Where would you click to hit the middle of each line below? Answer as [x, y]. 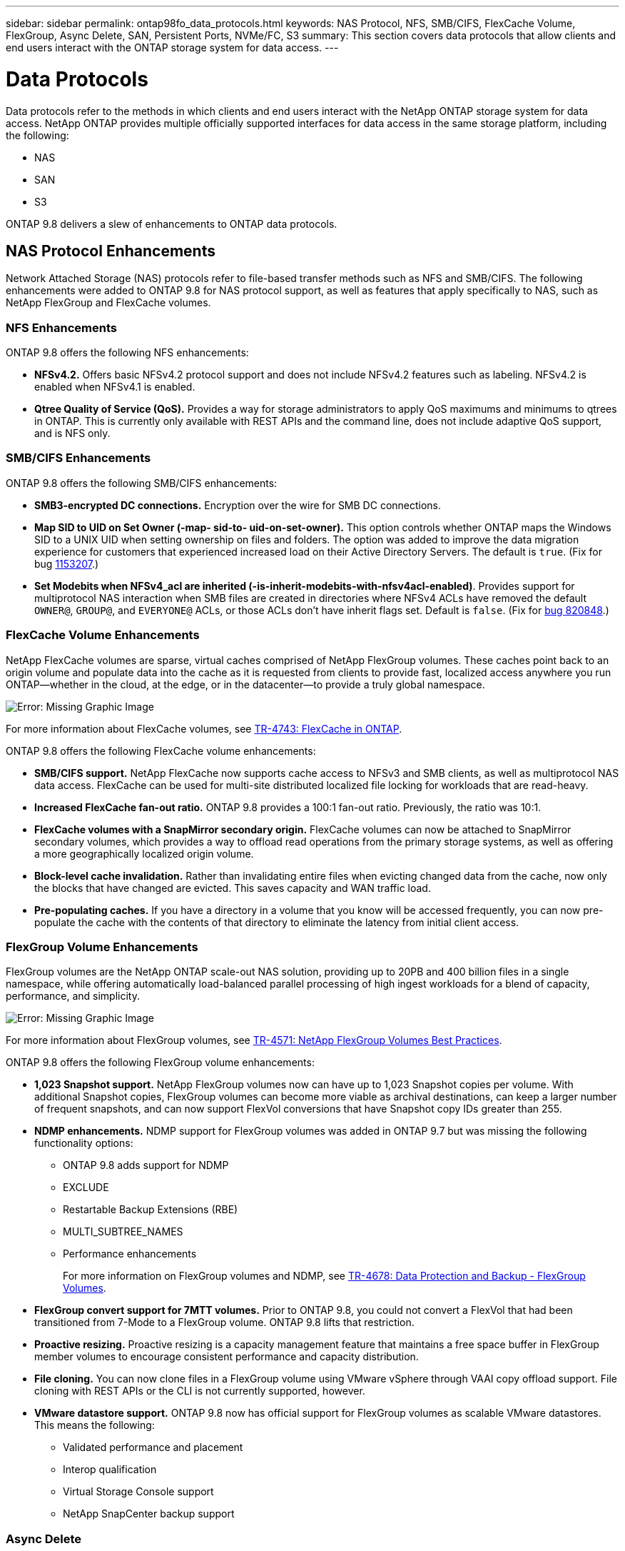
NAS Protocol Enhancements [111, 251]
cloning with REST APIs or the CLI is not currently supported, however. [200, 1391]
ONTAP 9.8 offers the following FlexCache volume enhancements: [161, 751]
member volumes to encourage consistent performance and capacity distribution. [227, 1357]
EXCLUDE [86, 1188]
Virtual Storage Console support [138, 1492]
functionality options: [84, 1143]
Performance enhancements [130, 1254]
